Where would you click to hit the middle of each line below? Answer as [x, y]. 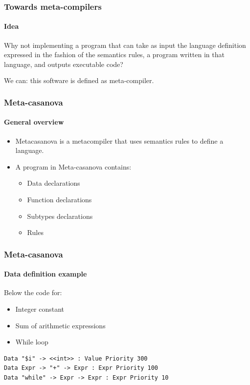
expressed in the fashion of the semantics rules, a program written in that [114, 54]
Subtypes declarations [60, 216]
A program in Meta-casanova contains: [73, 166]
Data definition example [45, 274]
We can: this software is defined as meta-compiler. [79, 80]
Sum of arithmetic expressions [60, 325]
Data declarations [54, 183]
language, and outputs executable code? [64, 64]
